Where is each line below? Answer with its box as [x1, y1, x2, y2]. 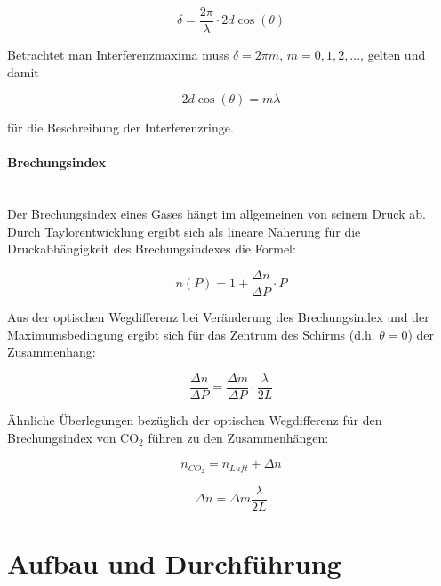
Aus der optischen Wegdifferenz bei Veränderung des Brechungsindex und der [7, 308, 429, 326]
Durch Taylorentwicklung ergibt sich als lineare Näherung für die [7, 221, 361, 240]
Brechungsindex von [7, 428, 116, 446]
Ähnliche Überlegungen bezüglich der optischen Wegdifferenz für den [7, 410, 382, 429]
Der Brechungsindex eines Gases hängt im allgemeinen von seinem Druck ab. [7, 205, 426, 223]
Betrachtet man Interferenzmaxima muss [7, 45, 229, 64]
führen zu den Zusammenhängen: [148, 428, 329, 446]
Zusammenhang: [7, 342, 96, 361]
